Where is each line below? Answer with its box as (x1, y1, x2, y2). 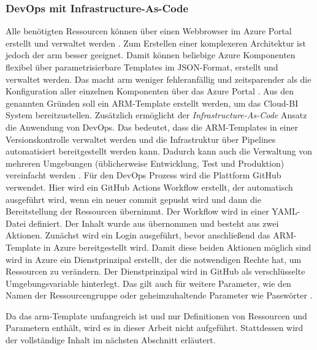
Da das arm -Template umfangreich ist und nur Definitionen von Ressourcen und (6, 309, 307, 322)
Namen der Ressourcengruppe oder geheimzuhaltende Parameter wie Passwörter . (6, 289, 313, 302)
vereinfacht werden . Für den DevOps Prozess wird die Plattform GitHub (6, 169, 281, 181)
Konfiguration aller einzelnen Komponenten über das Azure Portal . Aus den (6, 85, 294, 97)
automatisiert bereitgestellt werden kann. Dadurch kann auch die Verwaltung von (6, 145, 312, 158)
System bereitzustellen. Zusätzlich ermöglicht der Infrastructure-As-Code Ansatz (6, 108, 307, 121)
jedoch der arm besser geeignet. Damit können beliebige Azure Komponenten (6, 48, 296, 61)
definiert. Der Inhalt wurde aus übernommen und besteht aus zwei (28, 216, 279, 229)
